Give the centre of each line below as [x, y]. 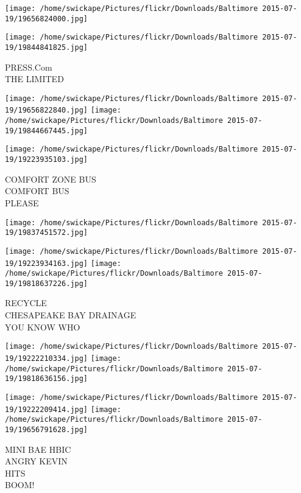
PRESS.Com [29, 67]
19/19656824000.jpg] [47, 19]
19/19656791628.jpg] [47, 429]
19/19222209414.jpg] [47, 409]
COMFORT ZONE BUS [51, 179]
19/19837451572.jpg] [47, 233]
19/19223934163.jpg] [47, 263]
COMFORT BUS [37, 191]
